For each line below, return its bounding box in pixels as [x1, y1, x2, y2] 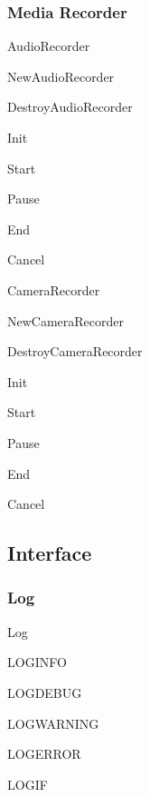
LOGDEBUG [7, 682, 82, 702]
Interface [7, 539, 92, 567]
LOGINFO [7, 653, 67, 672]
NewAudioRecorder [7, 66, 115, 85]
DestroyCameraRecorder [7, 342, 143, 361]
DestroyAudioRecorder [7, 97, 133, 116]
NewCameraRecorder [7, 311, 125, 330]
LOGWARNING [7, 713, 99, 732]
